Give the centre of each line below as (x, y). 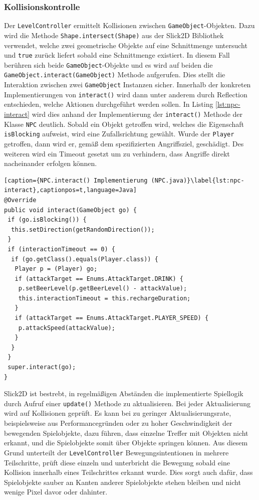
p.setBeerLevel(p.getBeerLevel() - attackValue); (103, 289)
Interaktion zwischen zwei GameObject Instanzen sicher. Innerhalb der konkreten (127, 85)
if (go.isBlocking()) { (47, 220)
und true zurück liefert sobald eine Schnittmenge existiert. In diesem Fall (117, 55)
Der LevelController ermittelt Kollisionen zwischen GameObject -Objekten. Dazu (129, 25)
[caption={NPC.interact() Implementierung (76, 180)
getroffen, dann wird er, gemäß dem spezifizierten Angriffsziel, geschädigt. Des (124, 143)
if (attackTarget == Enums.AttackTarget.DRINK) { (99, 279)
